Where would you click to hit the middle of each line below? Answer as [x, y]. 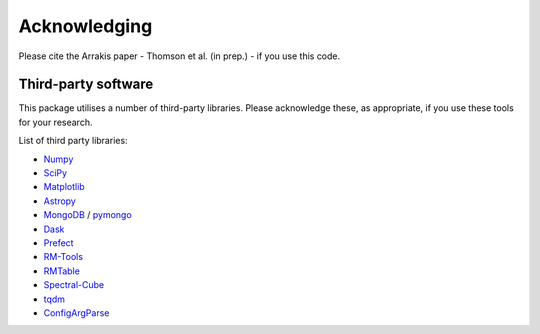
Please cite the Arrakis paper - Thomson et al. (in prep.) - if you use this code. [179, 56]
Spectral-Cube [74, 285]
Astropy [60, 201]
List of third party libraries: [73, 141]
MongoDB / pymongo [87, 215]
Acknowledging [85, 26]
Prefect [58, 242]
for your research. [55, 122]
